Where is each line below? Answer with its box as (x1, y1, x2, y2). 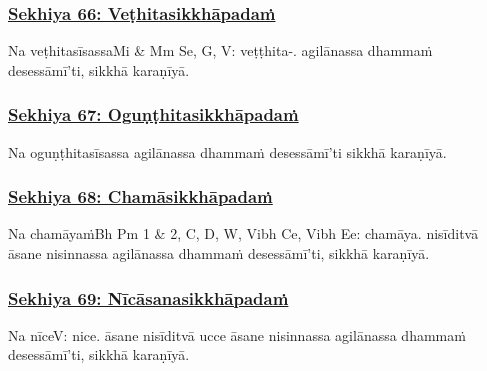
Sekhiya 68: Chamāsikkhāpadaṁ (8, 184, 273, 209)
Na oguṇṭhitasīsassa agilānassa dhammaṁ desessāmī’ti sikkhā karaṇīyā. (8, 141, 447, 162)
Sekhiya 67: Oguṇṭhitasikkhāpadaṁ (8, 102, 299, 127)
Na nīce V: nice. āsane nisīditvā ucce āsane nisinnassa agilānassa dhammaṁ (8, 324, 466, 345)
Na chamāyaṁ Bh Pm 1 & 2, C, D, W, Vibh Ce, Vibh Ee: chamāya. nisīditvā (8, 223, 479, 244)
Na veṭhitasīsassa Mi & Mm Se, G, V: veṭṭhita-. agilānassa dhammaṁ (8, 40, 433, 61)
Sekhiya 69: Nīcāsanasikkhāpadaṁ (8, 285, 289, 310)
